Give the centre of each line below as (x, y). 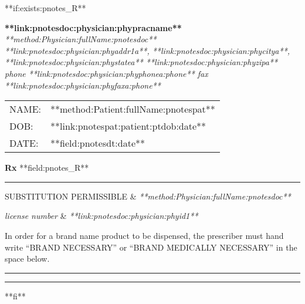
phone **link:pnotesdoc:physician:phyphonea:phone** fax (106, 73)
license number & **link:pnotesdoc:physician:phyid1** (101, 216)
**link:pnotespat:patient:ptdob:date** (128, 126)
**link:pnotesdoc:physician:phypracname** (93, 27)
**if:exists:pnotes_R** (45, 8)
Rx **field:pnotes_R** (47, 168)
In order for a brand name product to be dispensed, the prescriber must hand (144, 235)
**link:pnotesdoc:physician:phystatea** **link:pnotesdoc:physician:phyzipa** (141, 62)
